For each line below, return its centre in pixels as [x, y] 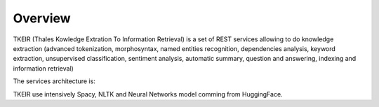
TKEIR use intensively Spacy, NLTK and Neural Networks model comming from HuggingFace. [148, 94]
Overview [42, 18]
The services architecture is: [54, 81]
